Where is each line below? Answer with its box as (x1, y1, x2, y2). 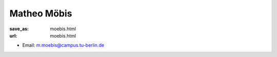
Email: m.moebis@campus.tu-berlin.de (22, 42, 105, 48)
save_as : (9, 26, 29, 32)
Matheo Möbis (9, 8, 72, 19)
